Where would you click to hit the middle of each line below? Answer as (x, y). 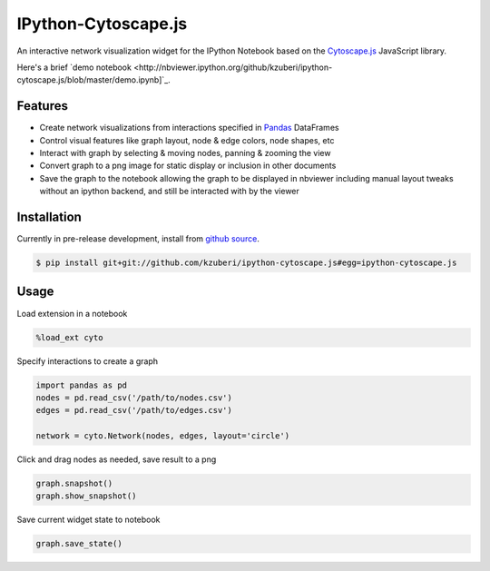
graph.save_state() (79, 544)
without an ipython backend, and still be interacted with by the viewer (169, 192)
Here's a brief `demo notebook (74, 67)
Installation (49, 217)
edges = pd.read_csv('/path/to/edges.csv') (134, 410)
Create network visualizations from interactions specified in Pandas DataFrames (189, 128)
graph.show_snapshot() (86, 496)
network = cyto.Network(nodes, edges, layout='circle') (163, 436)
